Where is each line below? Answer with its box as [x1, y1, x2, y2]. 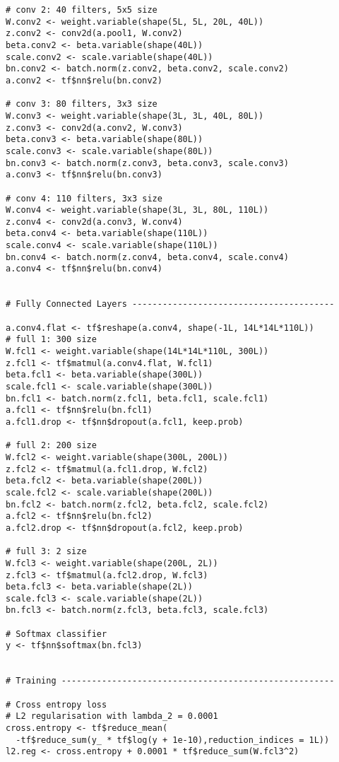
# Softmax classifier [6, 628, 107, 639]
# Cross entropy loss [6, 699, 107, 710]
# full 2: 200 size [6, 440, 97, 451]
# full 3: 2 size [6, 546, 87, 557]
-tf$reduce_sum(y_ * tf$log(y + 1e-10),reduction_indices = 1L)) [16, 734, 330, 745]
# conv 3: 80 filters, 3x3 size [6, 99, 157, 110]
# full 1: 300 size [6, 334, 97, 345]
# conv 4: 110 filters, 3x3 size [6, 193, 162, 204]
